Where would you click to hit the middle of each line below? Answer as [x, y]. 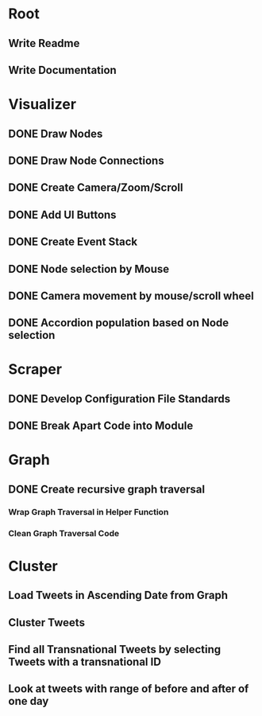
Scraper [35, 370]
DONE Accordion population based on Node [119, 323]
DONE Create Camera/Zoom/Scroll [96, 188]
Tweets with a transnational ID [85, 662]
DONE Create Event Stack [73, 242]
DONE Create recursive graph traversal [106, 489]
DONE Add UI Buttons [62, 214]
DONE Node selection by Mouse [89, 268]
